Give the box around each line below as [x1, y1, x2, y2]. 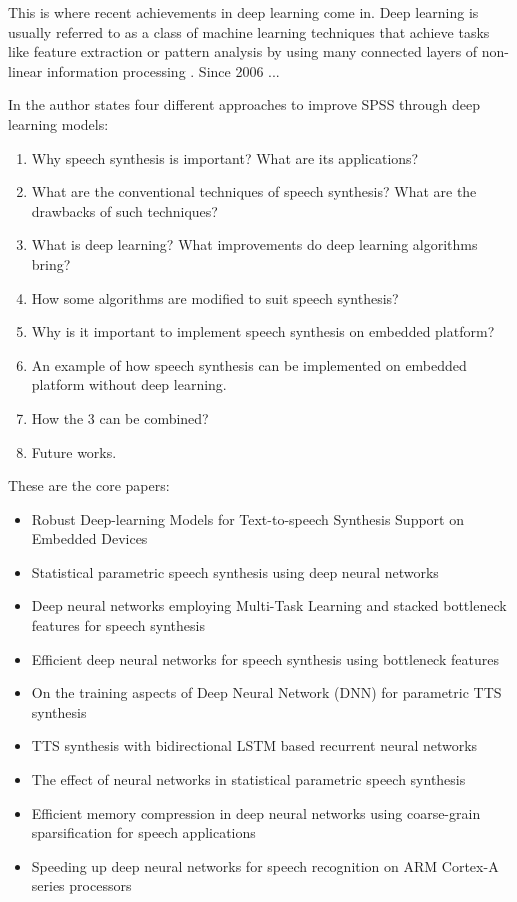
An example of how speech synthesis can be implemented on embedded [31, 354, 467, 375]
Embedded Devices [31, 528, 148, 549]
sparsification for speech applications [31, 822, 256, 843]
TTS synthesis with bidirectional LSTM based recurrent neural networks [31, 735, 478, 756]
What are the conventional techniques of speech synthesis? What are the [31, 181, 477, 202]
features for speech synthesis [31, 615, 205, 636]
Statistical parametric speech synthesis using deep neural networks [31, 561, 439, 582]
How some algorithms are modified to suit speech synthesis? [31, 287, 399, 308]
